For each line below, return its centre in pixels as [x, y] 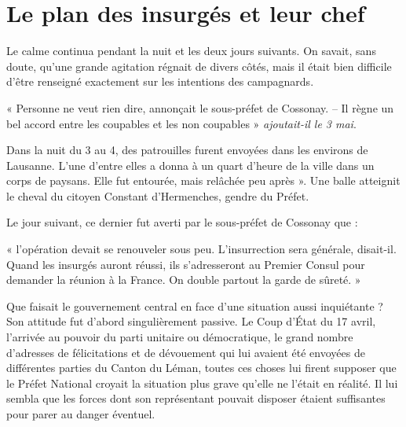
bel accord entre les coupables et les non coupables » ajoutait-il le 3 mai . [181, 123]
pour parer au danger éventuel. [81, 414]
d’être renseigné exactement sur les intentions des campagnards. [160, 81]
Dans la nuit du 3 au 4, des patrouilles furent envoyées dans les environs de [187, 150]
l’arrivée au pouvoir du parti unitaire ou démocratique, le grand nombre [180, 337]
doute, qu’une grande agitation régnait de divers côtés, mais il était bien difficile [199, 66]
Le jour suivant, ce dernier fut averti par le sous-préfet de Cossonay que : [182, 222]
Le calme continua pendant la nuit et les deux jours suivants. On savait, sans [191, 51]
